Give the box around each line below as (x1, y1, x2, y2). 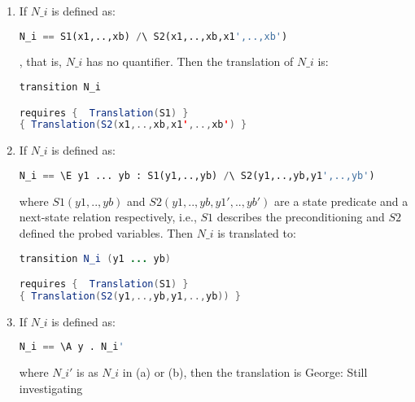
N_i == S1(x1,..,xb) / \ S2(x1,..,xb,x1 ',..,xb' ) (19, 30, 288, 42)
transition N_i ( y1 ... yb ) (19, 252, 171, 264)
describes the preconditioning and (216, 208, 385, 225)
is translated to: (217, 225, 296, 241)
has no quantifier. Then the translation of (86, 53, 294, 70)
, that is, (19, 53, 62, 70)
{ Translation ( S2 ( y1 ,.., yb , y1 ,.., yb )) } (19, 291, 241, 302)
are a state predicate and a (274, 192, 408, 209)
